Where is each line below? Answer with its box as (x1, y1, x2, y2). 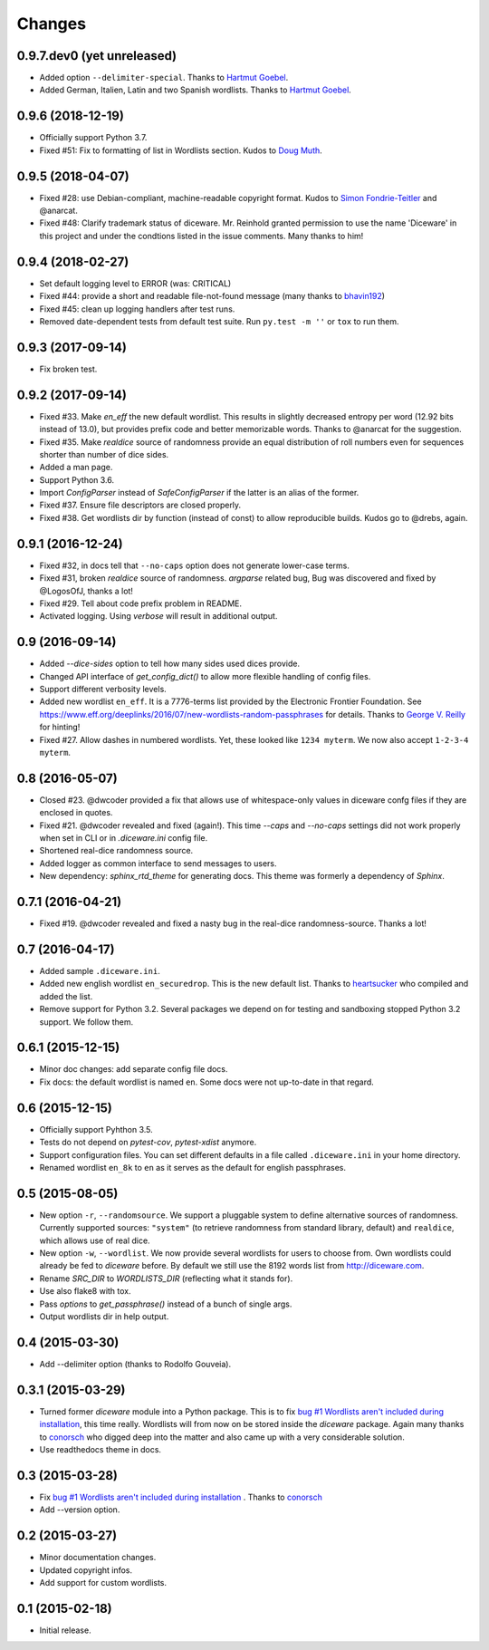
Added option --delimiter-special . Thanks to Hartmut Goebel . (39, 72, 289, 83)
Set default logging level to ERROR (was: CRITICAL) (39, 277, 232, 289)
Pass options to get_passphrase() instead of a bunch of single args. (39, 1298, 292, 1309)
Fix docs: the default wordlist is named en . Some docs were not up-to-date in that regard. (39, 1076, 375, 1087)
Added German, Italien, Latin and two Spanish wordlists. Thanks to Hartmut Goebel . (39, 84, 352, 95)
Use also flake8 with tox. (39, 1286, 131, 1297)
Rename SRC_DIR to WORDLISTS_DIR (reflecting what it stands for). (39, 1273, 293, 1284)
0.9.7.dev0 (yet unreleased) (16, 48, 177, 63)
